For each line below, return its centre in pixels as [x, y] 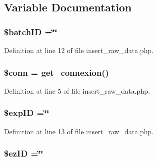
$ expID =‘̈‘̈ [27, 113]
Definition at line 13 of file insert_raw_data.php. [79, 131]
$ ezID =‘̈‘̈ [24, 153]
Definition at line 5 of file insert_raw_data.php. [77, 90]
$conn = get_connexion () [56, 72]
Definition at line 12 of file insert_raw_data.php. [79, 50]
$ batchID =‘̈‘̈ [31, 31]
